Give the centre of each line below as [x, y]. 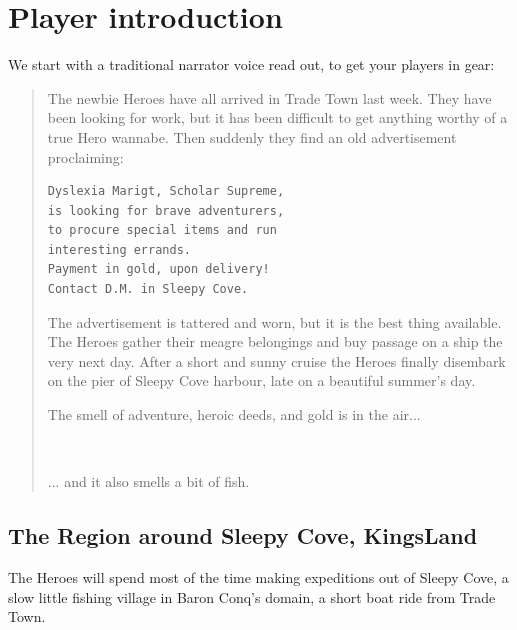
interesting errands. [119, 249]
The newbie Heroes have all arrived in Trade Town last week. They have [269, 97]
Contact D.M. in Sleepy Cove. [148, 289]
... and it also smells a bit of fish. [148, 481]
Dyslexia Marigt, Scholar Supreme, [166, 191]
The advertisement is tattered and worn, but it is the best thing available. [274, 321]
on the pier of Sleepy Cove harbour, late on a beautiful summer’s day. [261, 380]
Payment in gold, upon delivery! [158, 269]
